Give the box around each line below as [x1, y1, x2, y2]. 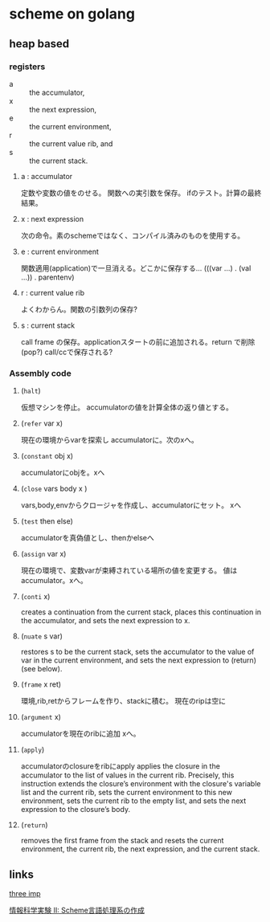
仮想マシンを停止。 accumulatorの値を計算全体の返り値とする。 [20, 402, 234, 412]
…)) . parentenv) [20, 272, 75, 282]
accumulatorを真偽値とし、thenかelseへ [20, 533, 155, 543]
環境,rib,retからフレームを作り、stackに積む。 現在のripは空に [20, 696, 226, 706]
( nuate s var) [20, 631, 63, 641]
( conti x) [20, 592, 51, 602]
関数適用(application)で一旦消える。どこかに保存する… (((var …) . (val [20, 263, 252, 273]
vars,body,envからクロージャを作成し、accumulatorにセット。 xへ [20, 500, 242, 510]
